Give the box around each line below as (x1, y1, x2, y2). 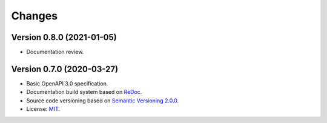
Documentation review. (26, 48, 84, 56)
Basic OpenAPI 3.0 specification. (26, 79, 108, 87)
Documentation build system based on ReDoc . (26, 88, 142, 96)
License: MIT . (26, 105, 61, 113)
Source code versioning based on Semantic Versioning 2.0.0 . (26, 97, 179, 104)
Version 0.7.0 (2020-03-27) (11, 64, 118, 74)
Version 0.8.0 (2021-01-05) (11, 32, 117, 42)
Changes (11, 9, 58, 22)
